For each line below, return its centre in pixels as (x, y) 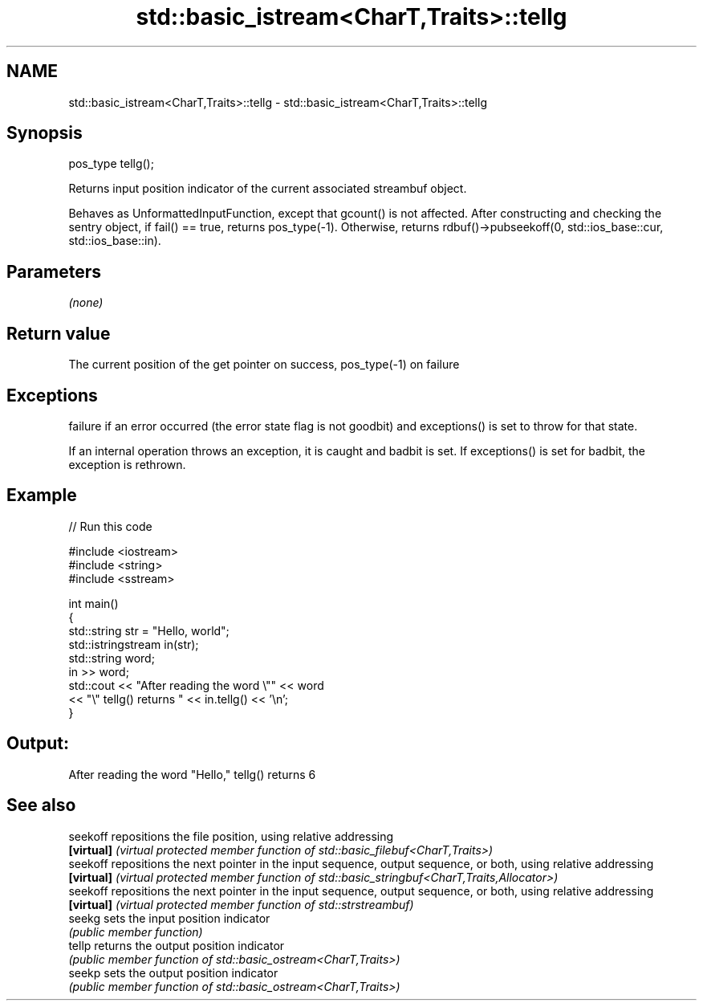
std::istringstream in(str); (134, 644)
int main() (93, 603)
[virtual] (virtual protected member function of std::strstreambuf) (241, 904)
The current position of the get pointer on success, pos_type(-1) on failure (264, 365)
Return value (59, 333)
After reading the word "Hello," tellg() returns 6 (192, 774)
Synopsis (45, 133)
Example (42, 495)
